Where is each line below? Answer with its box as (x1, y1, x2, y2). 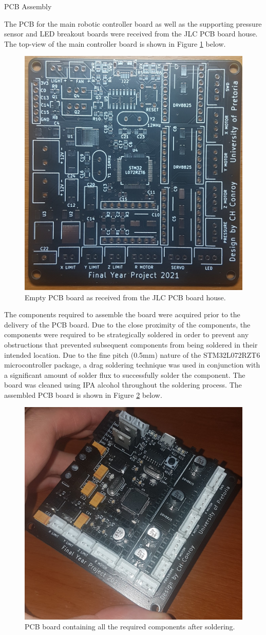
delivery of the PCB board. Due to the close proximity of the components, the (4, 319, 251, 330)
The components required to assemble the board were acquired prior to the (4, 309, 240, 320)
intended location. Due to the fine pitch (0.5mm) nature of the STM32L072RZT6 (4, 349, 260, 360)
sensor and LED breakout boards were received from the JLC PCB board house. (4, 28, 258, 39)
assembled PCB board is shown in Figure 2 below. (4, 389, 162, 400)
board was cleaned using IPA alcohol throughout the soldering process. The (4, 379, 242, 390)
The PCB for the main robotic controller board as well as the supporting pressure (4, 18, 262, 29)
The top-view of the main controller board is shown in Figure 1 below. (4, 38, 226, 49)
